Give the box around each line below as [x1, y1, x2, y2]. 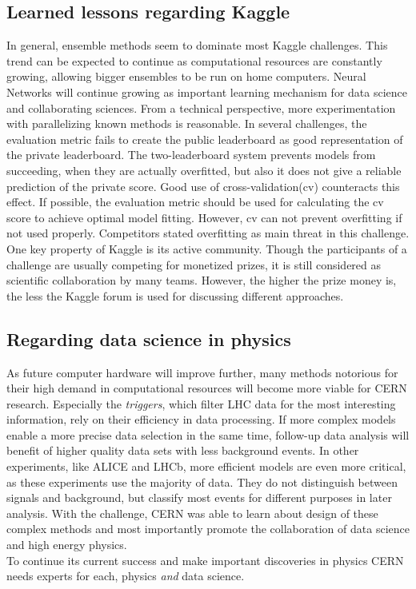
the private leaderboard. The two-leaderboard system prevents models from [6, 146, 376, 163]
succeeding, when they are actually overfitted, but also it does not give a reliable [6, 161, 402, 178]
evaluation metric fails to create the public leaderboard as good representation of [6, 130, 403, 147]
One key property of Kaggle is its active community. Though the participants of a [6, 240, 407, 257]
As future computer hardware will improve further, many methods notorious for [6, 364, 398, 380]
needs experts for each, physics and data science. [6, 567, 245, 584]
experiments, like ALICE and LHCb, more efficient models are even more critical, [6, 458, 406, 475]
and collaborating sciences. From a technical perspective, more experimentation [6, 99, 396, 116]
